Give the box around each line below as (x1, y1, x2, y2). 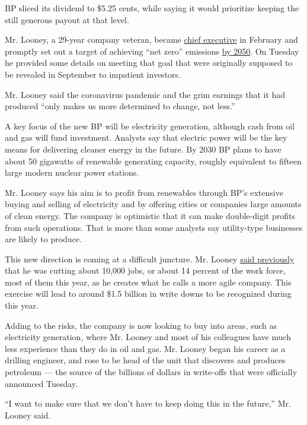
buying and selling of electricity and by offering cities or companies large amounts (5, 198, 302, 210)
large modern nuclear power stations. (5, 166, 139, 179)
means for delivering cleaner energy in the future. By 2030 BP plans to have (5, 142, 282, 155)
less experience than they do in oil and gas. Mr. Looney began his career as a (5, 342, 286, 354)
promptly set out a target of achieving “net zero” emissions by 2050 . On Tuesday (5, 45, 299, 57)
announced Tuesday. (5, 377, 78, 389)
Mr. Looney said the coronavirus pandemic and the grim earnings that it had (5, 88, 286, 100)
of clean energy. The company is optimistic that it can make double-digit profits (5, 209, 295, 221)
